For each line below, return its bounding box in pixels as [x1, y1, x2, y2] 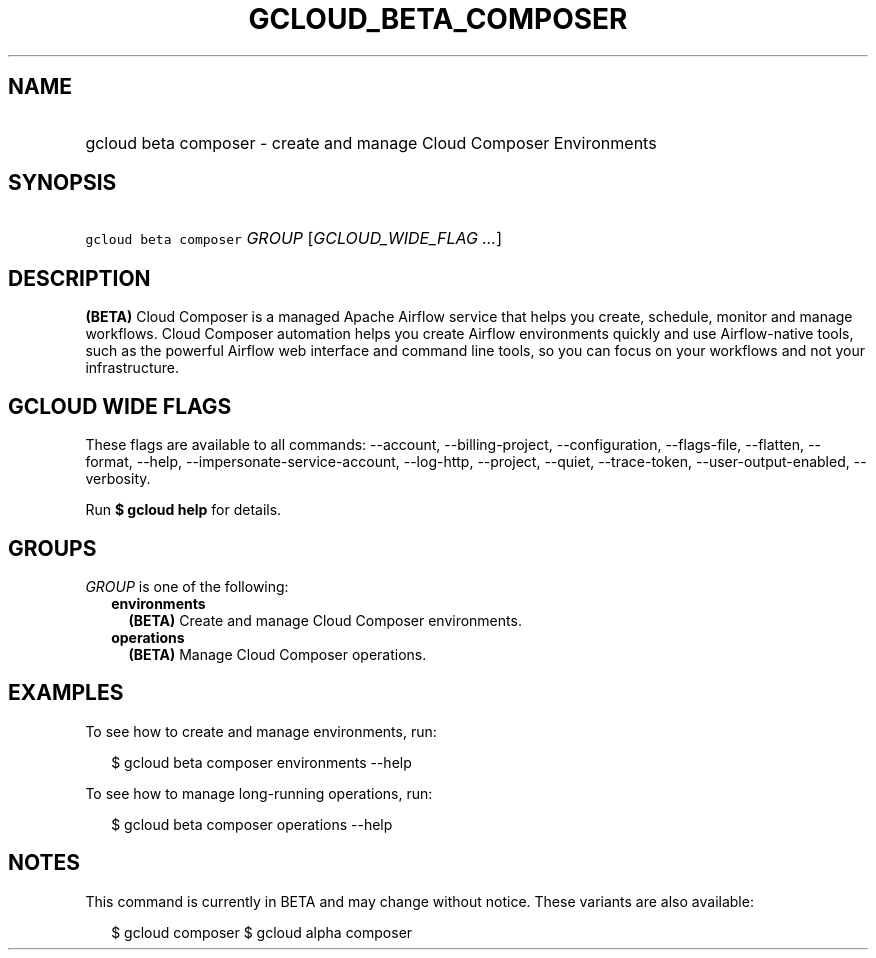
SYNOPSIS [8, 170, 117, 196]
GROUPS [8, 535, 97, 561]
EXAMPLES [8, 680, 124, 706]
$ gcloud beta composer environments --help [111, 753, 412, 771]
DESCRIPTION [8, 265, 151, 291]
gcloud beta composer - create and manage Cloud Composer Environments [85, 132, 657, 153]
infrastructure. [85, 359, 179, 377]
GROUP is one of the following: [85, 577, 289, 595]
